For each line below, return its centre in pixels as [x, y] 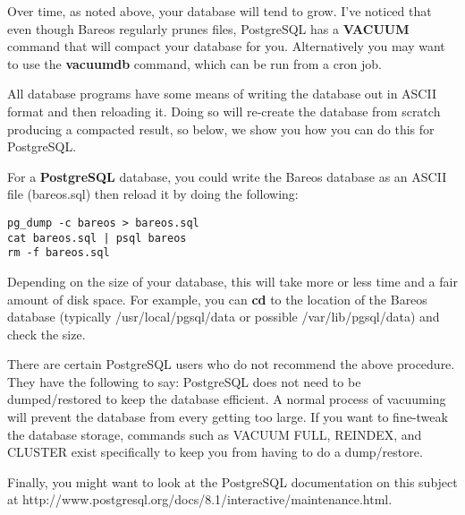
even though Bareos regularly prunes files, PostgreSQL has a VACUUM [208, 28]
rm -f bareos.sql [59, 253]
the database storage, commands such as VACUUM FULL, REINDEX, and [215, 434]
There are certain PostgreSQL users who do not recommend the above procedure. [231, 364]
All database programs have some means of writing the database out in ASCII [222, 94]
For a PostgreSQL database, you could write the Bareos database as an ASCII [227, 176]
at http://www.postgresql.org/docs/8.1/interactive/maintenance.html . [200, 499]
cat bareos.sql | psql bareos [97, 238]
